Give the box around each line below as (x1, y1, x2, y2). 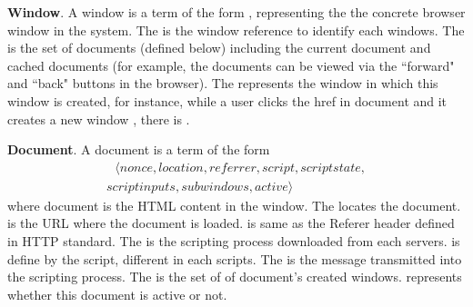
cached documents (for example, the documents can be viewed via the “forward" (7, 55, 455, 74)
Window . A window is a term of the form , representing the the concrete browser (7, 3, 466, 21)
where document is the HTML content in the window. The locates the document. (7, 195, 461, 214)
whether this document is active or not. (7, 284, 227, 303)
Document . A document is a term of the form (7, 140, 270, 159)
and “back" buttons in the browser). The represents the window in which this (7, 74, 438, 93)
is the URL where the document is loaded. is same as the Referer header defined (7, 213, 455, 233)
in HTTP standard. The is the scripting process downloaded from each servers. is (7, 232, 460, 250)
